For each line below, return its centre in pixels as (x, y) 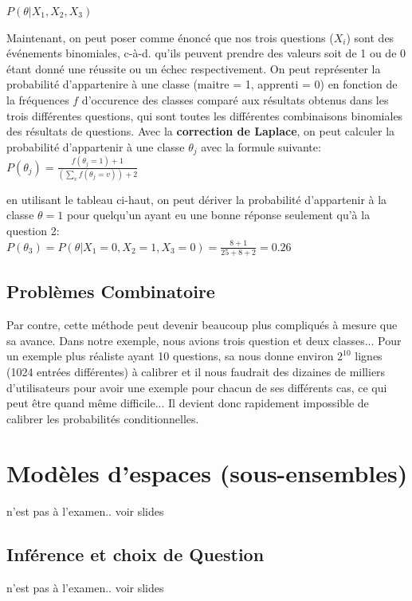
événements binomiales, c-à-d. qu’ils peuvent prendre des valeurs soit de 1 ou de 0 (206, 53)
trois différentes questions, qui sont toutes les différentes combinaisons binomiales (205, 115)
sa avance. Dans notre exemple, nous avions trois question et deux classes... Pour (204, 340)
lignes (369, 356)
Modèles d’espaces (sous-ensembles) (207, 473)
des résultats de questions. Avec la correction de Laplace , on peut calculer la (201, 131)
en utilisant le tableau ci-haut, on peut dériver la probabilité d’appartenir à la (197, 199)
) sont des (370, 37)
